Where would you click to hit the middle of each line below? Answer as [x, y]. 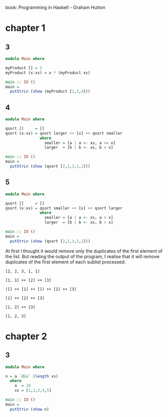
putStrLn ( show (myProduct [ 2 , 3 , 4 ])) [50, 92]
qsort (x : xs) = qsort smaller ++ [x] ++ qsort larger [64, 208]
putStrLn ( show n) [30, 409]
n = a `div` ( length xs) [32, 376]
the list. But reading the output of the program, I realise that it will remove [82, 256]
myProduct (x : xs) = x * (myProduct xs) [48, 73]
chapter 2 [26, 336]
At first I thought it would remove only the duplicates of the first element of [84, 251]
